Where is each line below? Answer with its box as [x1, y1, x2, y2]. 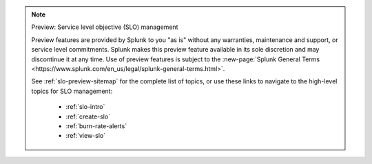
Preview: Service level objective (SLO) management [31, 23, 178, 31]
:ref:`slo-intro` [65, 103, 105, 111]
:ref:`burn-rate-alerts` [65, 121, 127, 130]
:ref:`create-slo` [65, 112, 110, 121]
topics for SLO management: [31, 87, 113, 95]
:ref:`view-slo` [65, 132, 106, 140]
